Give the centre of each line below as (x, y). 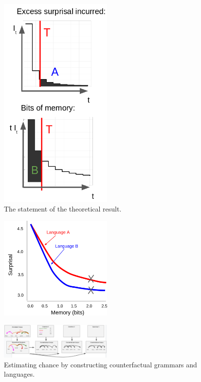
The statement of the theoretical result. (63, 209)
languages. (19, 374)
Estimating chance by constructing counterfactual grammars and (100, 364)
